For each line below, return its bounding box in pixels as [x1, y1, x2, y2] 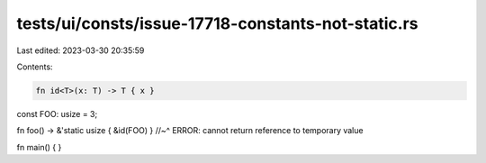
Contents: [16, 61, 53, 72]
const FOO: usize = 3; [16, 108, 98, 119]
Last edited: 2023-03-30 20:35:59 [16, 45, 145, 56]
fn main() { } [16, 141, 62, 152]
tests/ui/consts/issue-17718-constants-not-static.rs [16, 14, 418, 33]
